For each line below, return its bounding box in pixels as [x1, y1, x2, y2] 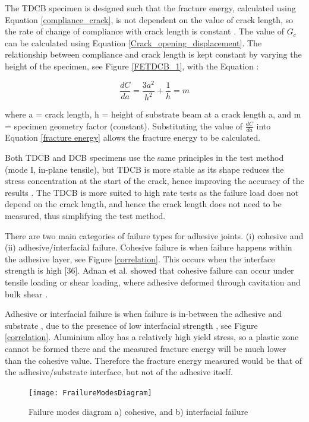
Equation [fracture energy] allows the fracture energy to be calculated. [5, 131, 261, 144]
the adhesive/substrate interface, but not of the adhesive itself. [5, 366, 233, 378]
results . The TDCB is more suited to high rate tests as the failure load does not [5, 186, 299, 198]
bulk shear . [5, 287, 48, 300]
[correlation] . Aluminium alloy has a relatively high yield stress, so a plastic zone [5, 331, 299, 343]
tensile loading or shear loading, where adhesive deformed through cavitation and [5, 276, 301, 288]
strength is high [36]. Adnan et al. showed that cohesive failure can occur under [5, 264, 294, 277]
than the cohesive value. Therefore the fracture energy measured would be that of [5, 354, 302, 366]
